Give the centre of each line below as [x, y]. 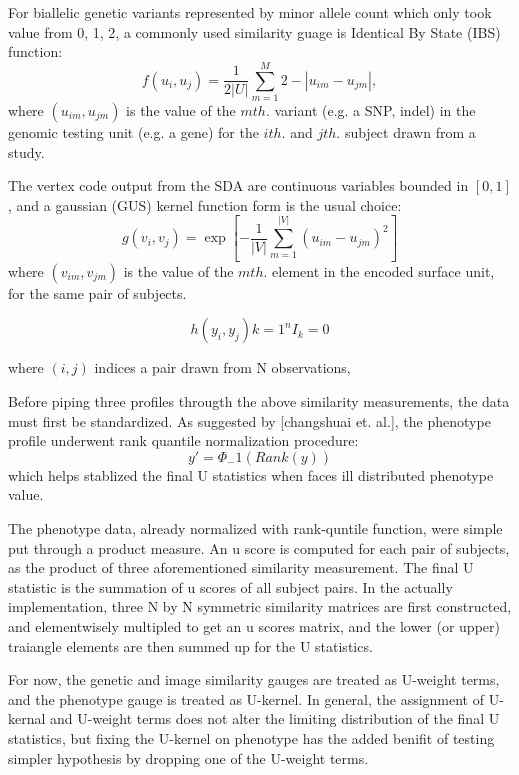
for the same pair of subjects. [97, 292]
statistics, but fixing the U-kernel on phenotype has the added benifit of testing [251, 737]
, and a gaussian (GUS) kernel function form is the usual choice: [205, 204]
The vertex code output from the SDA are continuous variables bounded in [238, 185]
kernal [27, 718]
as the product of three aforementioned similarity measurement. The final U [241, 567]
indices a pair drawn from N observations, [222, 367]
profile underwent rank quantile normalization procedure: [183, 440]
